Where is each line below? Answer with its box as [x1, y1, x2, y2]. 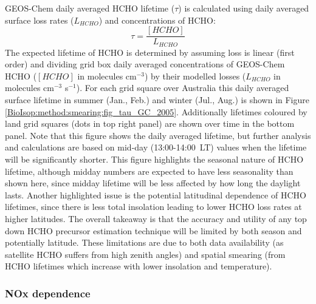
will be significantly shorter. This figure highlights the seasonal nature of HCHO [5, 153, 304, 166]
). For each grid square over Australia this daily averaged [76, 81, 289, 94]
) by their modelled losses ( [145, 69, 246, 82]
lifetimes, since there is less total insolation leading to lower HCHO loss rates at [5, 200, 302, 213]
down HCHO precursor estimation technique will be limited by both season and [5, 224, 302, 237]
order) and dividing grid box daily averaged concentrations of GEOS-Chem [5, 58, 285, 70]
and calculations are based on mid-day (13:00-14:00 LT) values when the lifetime [5, 141, 307, 154]
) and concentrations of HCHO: [98, 13, 216, 26]
